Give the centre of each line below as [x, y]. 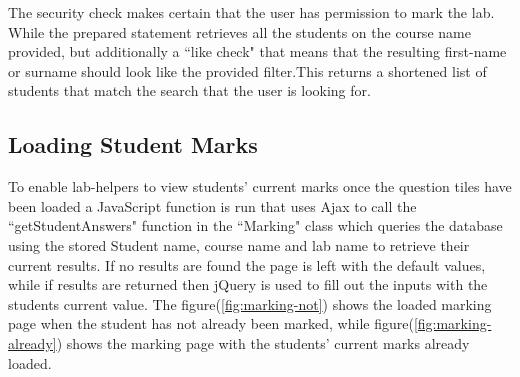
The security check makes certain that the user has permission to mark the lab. [251, 12]
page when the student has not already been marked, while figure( [211, 323]
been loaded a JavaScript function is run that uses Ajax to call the [212, 205]
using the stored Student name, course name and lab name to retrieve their [239, 244]
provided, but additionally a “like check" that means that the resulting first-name [257, 51]
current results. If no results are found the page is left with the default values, [247, 264]
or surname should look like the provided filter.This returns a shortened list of [247, 70]
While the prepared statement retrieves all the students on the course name [239, 31]
